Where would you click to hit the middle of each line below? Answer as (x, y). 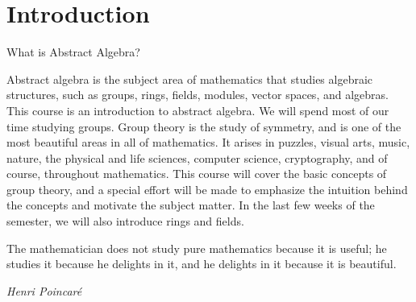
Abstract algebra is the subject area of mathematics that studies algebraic (190, 79)
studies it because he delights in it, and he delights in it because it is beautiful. (202, 264)
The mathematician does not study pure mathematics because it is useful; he (197, 248)
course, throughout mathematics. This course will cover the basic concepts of (197, 174)
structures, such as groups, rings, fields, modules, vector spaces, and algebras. (198, 95)
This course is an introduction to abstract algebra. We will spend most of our (198, 110)
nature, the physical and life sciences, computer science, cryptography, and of (197, 157)
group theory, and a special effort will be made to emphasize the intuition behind (207, 189)
